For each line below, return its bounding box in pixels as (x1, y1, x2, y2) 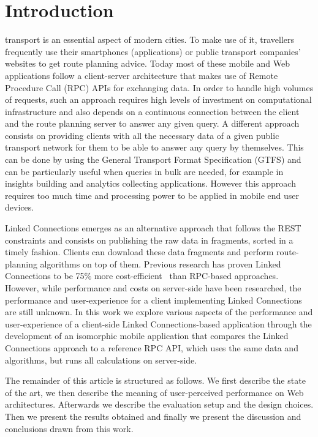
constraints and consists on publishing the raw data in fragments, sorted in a (5, 233, 293, 246)
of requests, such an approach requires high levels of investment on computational (5, 93, 312, 106)
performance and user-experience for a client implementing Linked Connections (5, 293, 302, 306)
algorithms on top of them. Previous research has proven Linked (40, 257, 281, 270)
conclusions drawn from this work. (5, 422, 134, 435)
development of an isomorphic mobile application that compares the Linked (5, 329, 289, 342)
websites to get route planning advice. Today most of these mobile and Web (5, 57, 290, 70)
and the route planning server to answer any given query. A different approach (5, 117, 300, 130)
